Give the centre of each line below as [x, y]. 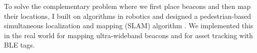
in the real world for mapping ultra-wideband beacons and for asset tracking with [128, 35]
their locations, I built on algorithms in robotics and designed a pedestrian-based [128, 16]
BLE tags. [19, 45]
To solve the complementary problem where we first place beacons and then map [128, 6]
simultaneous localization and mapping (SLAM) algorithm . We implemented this [129, 26]
